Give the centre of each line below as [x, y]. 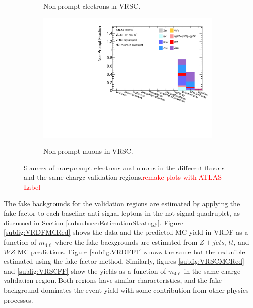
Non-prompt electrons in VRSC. [92, 6]
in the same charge [212, 270]
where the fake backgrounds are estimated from [126, 242]
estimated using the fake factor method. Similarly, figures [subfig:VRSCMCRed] [124, 261]
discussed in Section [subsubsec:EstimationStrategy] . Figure [94, 222]
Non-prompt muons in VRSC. [88, 151]
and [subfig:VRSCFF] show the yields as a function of [85, 270]
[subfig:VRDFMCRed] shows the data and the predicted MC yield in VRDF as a [126, 232]
